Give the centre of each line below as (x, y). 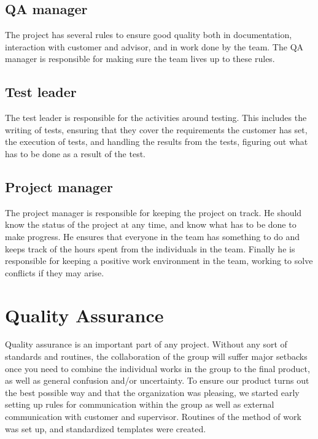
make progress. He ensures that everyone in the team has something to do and (153, 236)
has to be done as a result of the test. (75, 153)
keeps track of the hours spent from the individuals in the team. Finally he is (150, 248)
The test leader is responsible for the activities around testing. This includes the (156, 118)
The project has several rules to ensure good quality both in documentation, (149, 35)
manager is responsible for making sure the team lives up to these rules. (140, 59)
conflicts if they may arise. (55, 272)
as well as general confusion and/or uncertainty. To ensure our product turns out (157, 380)
